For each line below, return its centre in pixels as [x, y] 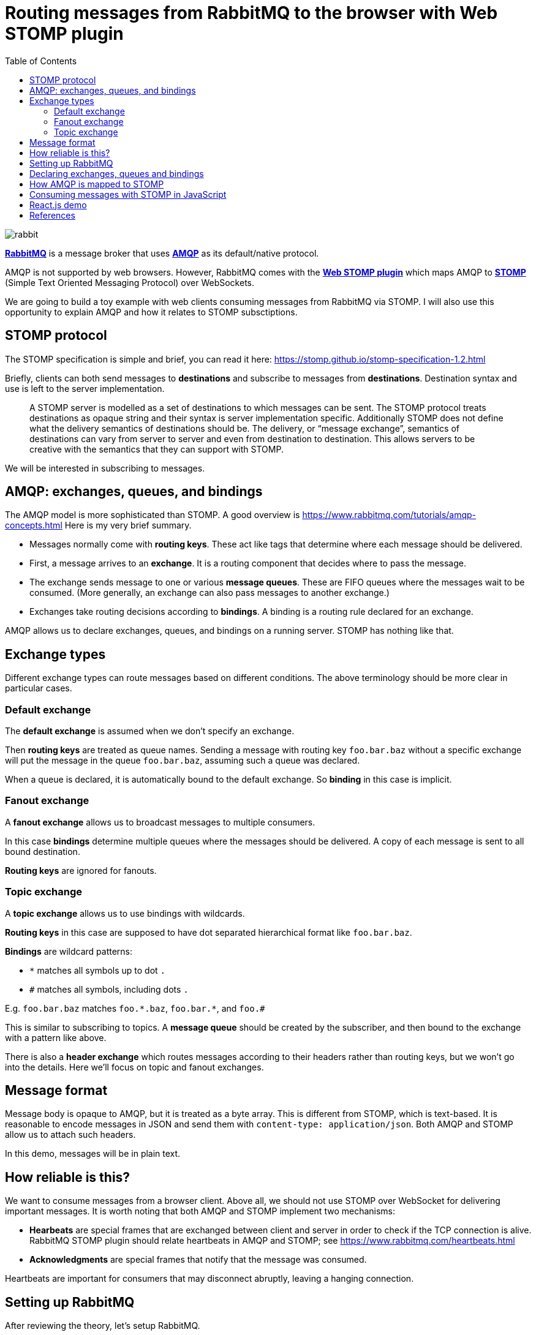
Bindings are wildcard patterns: [69, 951]
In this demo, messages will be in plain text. [93, 1154]
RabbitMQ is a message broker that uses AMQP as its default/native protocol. [162, 253]
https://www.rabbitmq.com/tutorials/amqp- [389, 515]
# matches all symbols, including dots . [109, 989]
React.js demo [58, 205]
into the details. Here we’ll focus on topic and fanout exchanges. [134, 1067]
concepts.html [34, 525]
